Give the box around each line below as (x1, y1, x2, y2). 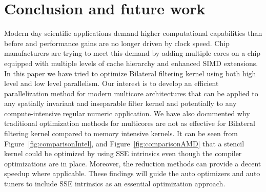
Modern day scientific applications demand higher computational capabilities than (4, 28, 262, 38)
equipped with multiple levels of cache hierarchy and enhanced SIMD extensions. (4, 57, 258, 68)
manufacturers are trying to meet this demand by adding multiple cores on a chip (4, 48, 261, 58)
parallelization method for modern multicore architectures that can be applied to (4, 88, 258, 98)
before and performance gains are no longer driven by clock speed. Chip (4, 37, 230, 48)
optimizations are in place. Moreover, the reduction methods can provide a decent (4, 158, 261, 168)
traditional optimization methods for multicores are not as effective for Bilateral (4, 118, 255, 129)
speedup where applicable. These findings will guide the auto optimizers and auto (4, 168, 260, 179)
